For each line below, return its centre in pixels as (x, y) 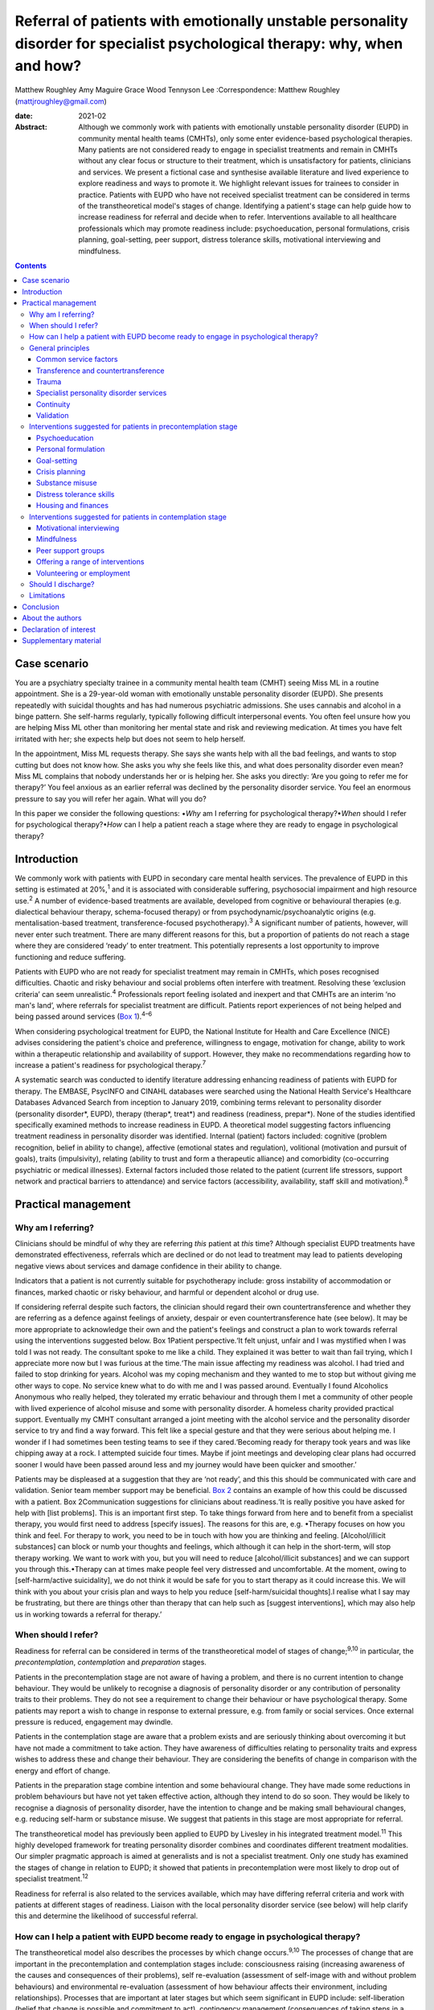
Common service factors (77, 359)
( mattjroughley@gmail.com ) (61, 101)
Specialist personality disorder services (102, 393)
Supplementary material (62, 640)
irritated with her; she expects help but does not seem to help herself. (130, 739)
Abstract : (31, 127)
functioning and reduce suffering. (70, 957)
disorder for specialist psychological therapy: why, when (209, 43)
